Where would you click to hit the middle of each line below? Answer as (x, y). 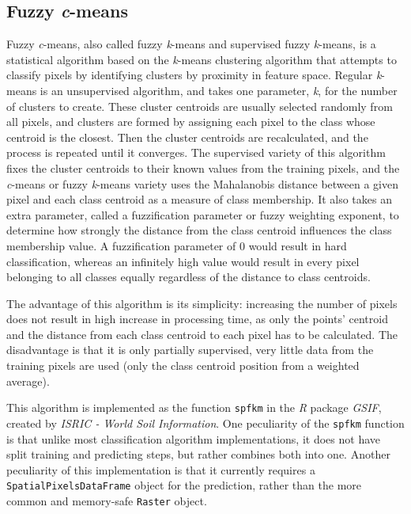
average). (28, 381)
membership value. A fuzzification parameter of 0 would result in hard (177, 245)
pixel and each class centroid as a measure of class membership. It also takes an (199, 199)
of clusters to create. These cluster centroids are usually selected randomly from (200, 106)
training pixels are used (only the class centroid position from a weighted (183, 366)
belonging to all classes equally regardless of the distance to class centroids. (189, 277)
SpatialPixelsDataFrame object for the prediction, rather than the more (184, 485)
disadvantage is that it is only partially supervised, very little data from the (190, 350)
